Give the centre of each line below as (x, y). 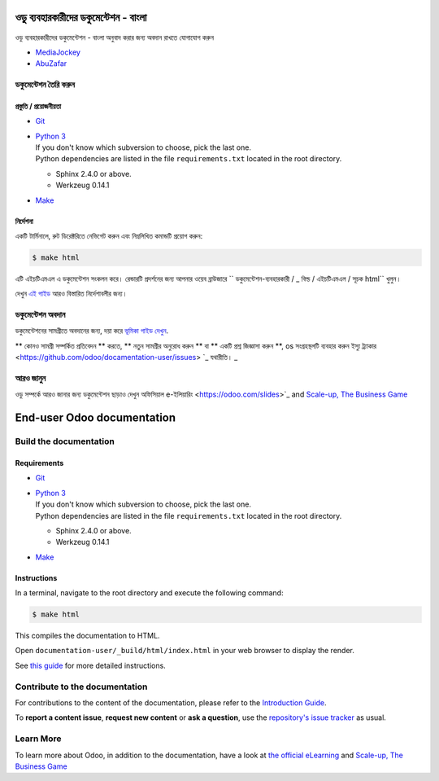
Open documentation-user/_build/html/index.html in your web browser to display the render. (185, 651)
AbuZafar (51, 64)
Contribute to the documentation (81, 687)
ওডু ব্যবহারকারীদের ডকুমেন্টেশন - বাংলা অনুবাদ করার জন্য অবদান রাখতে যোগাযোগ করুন (115, 37)
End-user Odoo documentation (96, 418)
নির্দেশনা (24, 221)
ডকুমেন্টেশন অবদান (40, 315)
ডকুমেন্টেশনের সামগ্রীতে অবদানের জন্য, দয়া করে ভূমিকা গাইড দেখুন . (92, 331)
